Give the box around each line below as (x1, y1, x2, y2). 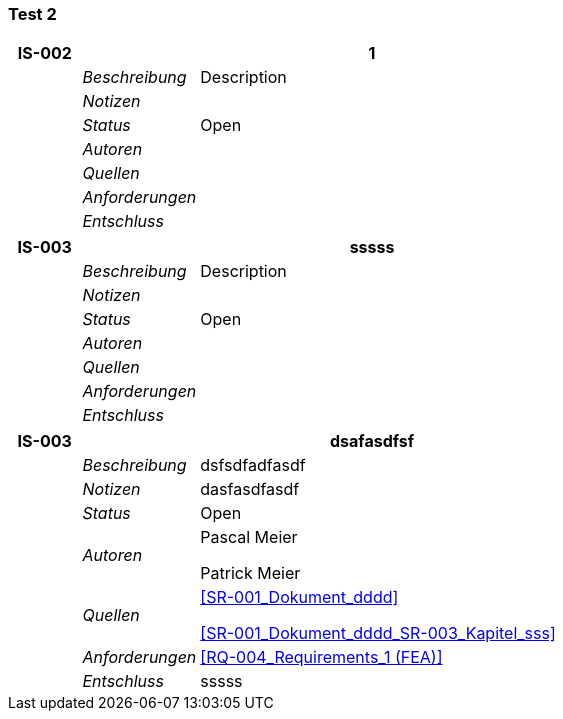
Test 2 (8, 4, 57, 24)
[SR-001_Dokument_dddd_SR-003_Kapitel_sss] (200, 623, 556, 644)
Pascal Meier (200, 527, 298, 548)
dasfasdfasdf (200, 479, 300, 500)
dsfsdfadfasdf (200, 455, 306, 476)
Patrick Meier (200, 563, 301, 584)
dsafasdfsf (329, 431, 415, 452)
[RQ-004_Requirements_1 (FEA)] (200, 647, 443, 668)
